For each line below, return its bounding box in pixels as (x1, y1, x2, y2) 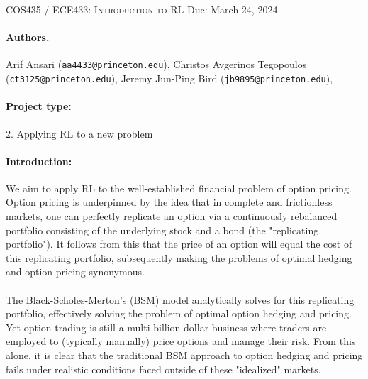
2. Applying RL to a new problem (6, 126, 153, 141)
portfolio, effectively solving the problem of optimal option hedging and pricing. (6, 306, 352, 321)
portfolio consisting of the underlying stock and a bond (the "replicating (6, 222, 319, 237)
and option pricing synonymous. (6, 264, 145, 279)
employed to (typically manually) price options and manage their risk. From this (6, 334, 356, 348)
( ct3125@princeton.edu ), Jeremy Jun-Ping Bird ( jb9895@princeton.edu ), (6, 71, 333, 86)
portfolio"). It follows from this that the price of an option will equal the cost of (6, 236, 352, 251)
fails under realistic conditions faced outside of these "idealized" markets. (6, 361, 321, 376)
